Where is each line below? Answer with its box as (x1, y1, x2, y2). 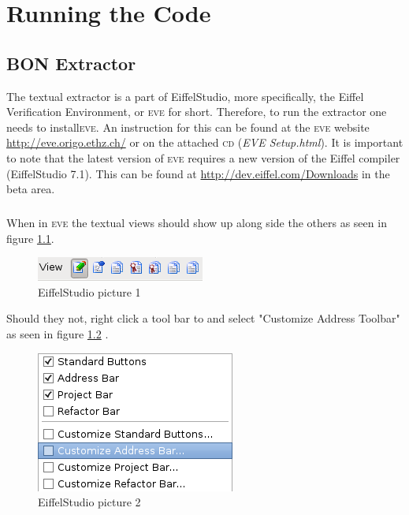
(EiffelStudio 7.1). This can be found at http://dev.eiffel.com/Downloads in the (6, 165, 390, 181)
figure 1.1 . (6, 230, 54, 246)
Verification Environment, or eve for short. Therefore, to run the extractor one (6, 103, 387, 120)
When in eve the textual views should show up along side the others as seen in (6, 215, 387, 231)
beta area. (6, 181, 55, 197)
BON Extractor (6, 50, 136, 75)
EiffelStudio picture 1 (38, 283, 141, 300)
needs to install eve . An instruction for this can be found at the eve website (6, 118, 370, 135)
